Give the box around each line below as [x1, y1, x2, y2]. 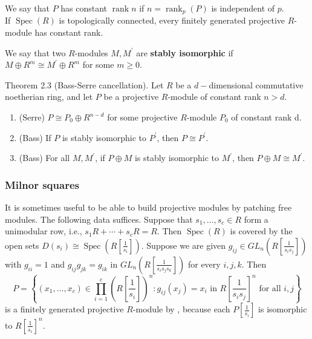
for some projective [107, 111, 178, 123]
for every [187, 257, 221, 270]
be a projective [103, 90, 159, 103]
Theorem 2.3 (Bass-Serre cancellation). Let [5, 78, 164, 91]
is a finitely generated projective [5, 303, 124, 315]
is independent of [211, 2, 275, 14]
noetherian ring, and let [5, 90, 93, 103]
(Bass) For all [19, 151, 70, 164]
